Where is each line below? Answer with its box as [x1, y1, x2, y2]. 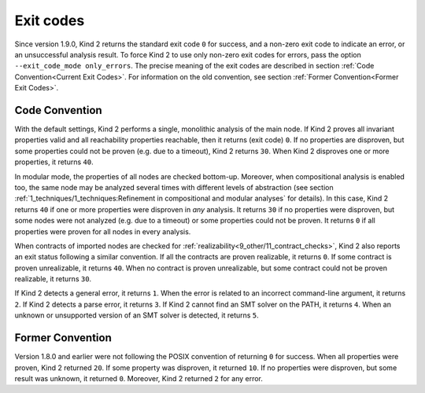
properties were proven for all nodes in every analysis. [14, 226, 191, 236]
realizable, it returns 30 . [14, 274, 92, 284]
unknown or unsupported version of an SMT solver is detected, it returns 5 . [14, 310, 259, 320]
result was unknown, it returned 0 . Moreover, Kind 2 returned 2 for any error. [14, 373, 264, 383]
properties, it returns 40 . [14, 157, 94, 167]
